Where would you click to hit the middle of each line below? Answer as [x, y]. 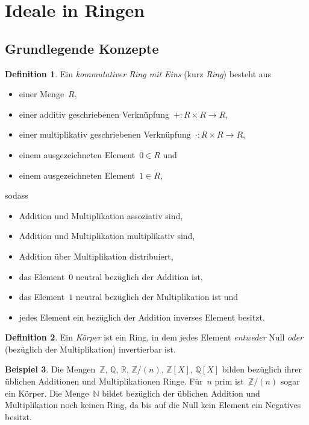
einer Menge [42, 94]
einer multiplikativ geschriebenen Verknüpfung [105, 134]
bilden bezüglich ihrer [262, 369]
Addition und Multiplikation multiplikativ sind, [107, 236]
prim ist [229, 381]
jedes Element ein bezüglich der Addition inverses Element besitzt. [142, 317]
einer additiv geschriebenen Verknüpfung [94, 114]
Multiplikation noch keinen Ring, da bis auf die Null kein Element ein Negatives [153, 405]
